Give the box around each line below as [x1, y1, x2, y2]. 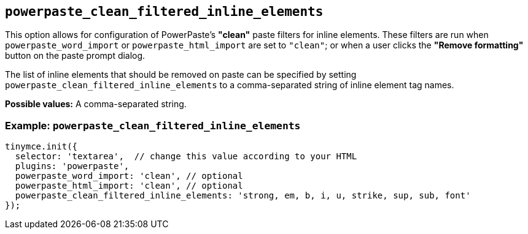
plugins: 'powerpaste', [15, 161, 130, 172]
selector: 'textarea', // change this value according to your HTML [15, 151, 357, 162]
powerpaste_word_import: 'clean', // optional [15, 171, 243, 181]
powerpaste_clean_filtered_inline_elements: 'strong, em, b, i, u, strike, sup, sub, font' [15, 191, 471, 201]
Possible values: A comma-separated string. [5, 99, 187, 110]
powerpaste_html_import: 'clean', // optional [15, 181, 243, 191]
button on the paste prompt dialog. [5, 50, 146, 61]
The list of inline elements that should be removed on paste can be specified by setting [5, 69, 357, 80]
